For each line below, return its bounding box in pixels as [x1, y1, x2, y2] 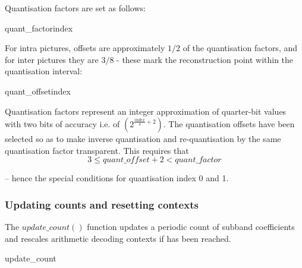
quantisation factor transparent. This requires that [5, 144, 189, 156]
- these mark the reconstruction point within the [117, 53, 294, 65]
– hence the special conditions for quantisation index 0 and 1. [5, 172, 229, 184]
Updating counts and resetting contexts [5, 197, 199, 212]
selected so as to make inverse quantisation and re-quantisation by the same [5, 133, 281, 145]
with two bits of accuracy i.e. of [5, 118, 120, 130]
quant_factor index [5, 21, 73, 34]
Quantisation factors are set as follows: [5, 2, 146, 14]
